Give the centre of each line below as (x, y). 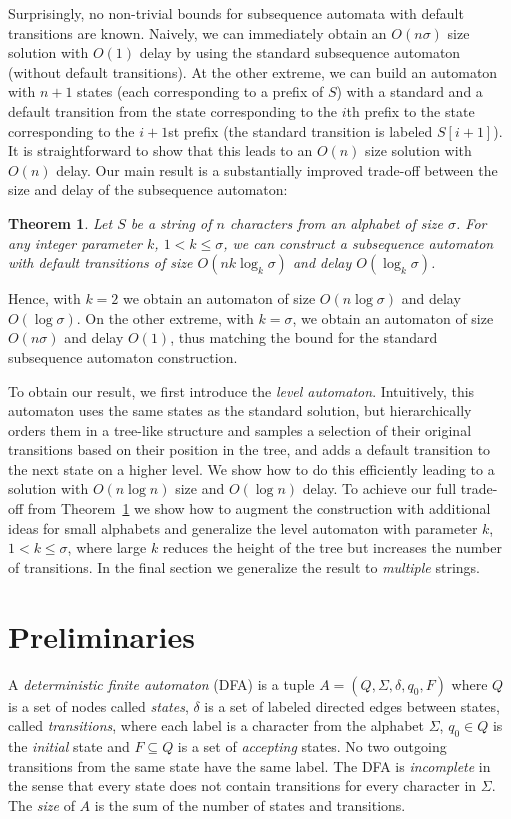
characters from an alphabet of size (336, 222)
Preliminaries (101, 635)
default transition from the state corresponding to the (173, 110)
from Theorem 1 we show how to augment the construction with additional (259, 508)
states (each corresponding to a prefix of (200, 91)
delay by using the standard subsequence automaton (300, 52)
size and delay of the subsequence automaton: (148, 189)
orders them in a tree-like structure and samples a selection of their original (240, 429)
